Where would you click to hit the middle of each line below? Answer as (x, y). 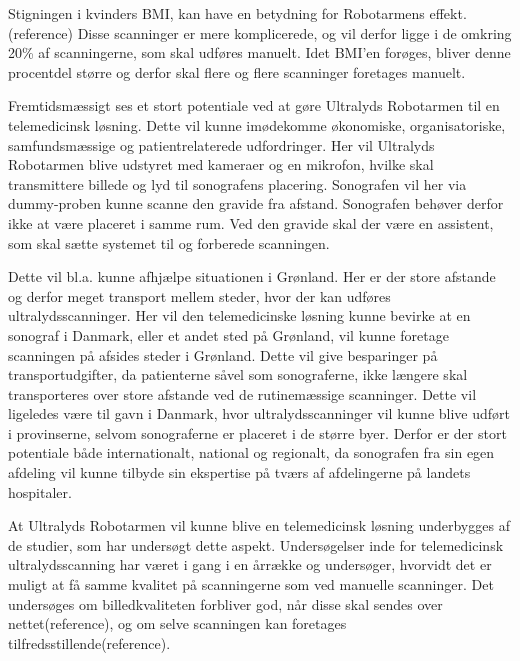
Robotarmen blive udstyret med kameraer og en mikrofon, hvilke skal (221, 164)
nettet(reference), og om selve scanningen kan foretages (177, 623)
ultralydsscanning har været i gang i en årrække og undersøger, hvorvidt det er (250, 564)
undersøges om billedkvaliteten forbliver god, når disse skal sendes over (225, 603)
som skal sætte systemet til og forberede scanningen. (169, 242)
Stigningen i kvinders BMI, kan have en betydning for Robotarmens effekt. (237, 13)
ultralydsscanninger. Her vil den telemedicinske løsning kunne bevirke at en (239, 315)
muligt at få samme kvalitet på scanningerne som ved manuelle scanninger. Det (251, 584)
